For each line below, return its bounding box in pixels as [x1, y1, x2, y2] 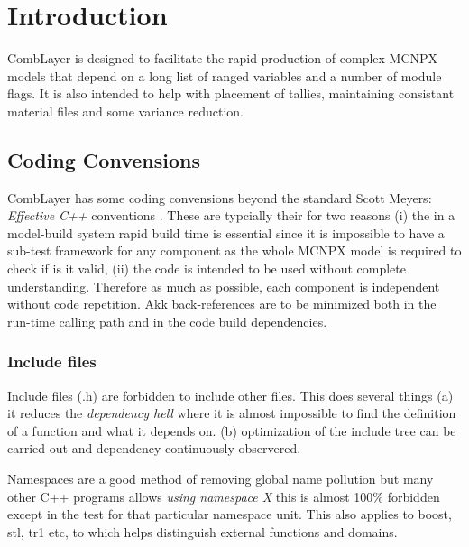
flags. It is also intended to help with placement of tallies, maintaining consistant [7, 84, 455, 103]
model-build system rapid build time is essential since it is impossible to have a [7, 223, 445, 242]
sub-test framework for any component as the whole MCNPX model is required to [7, 241, 462, 260]
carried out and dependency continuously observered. [7, 439, 301, 458]
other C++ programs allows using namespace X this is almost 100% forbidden [7, 487, 440, 505]
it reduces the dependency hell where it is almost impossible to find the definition [7, 403, 456, 422]
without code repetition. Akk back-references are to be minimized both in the [7, 294, 437, 313]
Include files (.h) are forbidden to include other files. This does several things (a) [7, 385, 454, 404]
